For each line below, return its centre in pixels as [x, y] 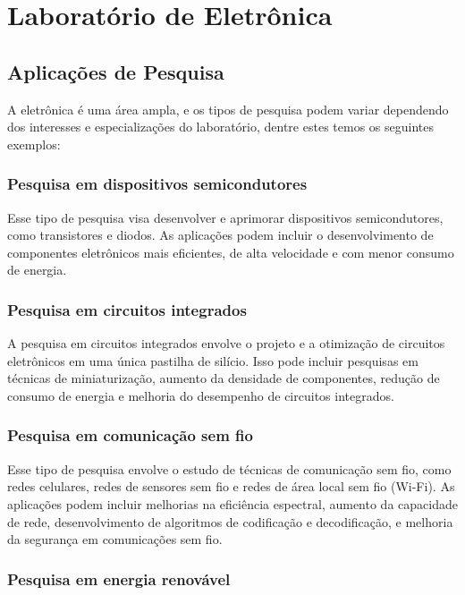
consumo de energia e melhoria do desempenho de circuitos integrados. [201, 395]
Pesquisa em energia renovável [119, 578]
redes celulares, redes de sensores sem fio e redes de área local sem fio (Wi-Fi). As [231, 486]
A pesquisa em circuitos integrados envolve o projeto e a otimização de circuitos [226, 343]
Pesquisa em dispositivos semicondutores [157, 184]
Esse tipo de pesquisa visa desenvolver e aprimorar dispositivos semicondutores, [225, 217]
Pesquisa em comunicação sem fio [130, 435]
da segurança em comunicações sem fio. [115, 539]
